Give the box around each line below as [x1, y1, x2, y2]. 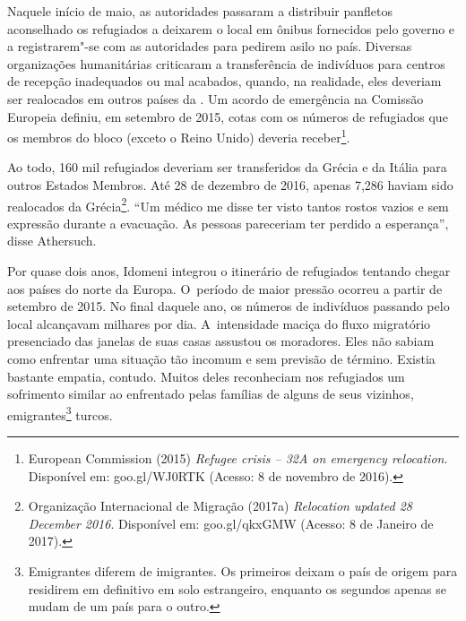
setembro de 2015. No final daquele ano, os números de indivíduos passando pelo [7, 297, 450, 315]
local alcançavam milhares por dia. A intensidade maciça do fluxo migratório [7, 314, 431, 332]
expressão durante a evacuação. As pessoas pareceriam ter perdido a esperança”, [7, 213, 449, 232]
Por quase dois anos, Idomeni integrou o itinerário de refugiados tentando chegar [7, 262, 451, 280]
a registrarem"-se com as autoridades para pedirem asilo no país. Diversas [7, 37, 412, 56]
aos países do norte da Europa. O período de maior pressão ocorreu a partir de [7, 279, 443, 298]
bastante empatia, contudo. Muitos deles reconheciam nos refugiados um [7, 367, 405, 385]
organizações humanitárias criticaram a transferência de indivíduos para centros [7, 54, 445, 73]
